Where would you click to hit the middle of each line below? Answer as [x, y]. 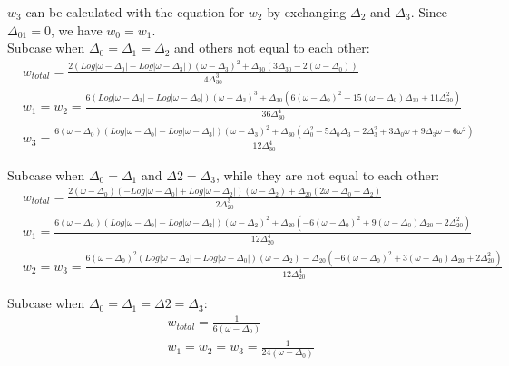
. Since [429, 12]
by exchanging [307, 12]
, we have [76, 29]
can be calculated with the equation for [135, 12]
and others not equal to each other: [272, 48]
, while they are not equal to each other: [328, 174]
